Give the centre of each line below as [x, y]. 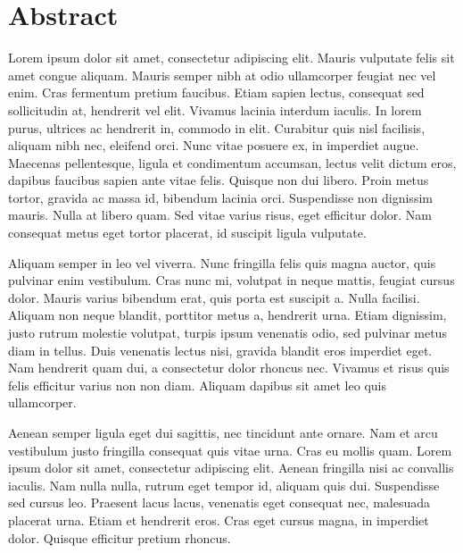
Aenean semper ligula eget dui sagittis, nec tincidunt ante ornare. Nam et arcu [223, 432]
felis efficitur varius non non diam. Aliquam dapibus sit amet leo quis [197, 385]
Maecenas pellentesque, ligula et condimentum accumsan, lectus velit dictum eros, [232, 162]
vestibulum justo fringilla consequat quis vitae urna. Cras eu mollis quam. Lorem [230, 450]
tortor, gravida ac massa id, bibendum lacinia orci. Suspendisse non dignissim [220, 197]
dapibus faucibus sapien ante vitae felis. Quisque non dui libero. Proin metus [219, 180]
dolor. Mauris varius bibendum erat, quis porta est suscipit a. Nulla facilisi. [214, 297]
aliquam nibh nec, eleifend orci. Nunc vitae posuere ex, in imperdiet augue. [214, 145]
